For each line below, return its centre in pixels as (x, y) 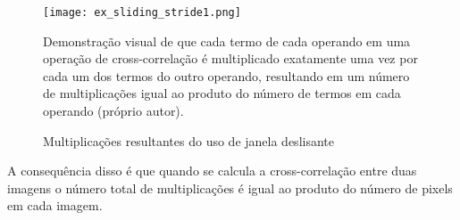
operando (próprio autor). (113, 111)
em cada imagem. (55, 205)
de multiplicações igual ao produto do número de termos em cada (222, 93)
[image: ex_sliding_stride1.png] (142, 12)
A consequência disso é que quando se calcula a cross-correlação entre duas (212, 171)
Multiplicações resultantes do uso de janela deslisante (188, 140)
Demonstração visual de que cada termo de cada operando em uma (227, 41)
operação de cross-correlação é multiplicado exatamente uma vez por (230, 58)
